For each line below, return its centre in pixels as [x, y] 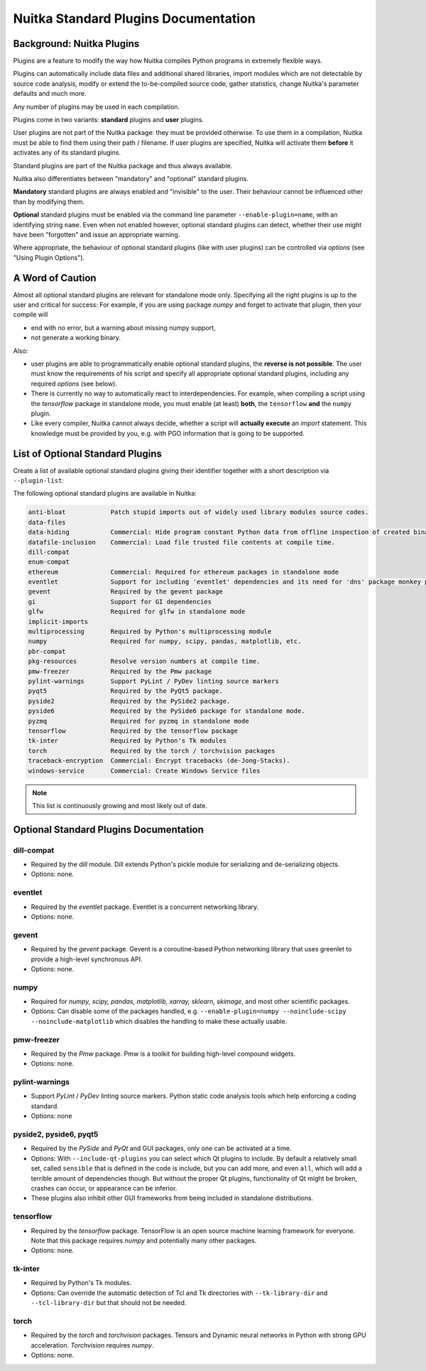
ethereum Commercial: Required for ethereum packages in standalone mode [184, 572]
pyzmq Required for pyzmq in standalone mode [138, 721]
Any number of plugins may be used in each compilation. [97, 106]
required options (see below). [74, 383]
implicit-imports [58, 622]
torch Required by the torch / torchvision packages [152, 750]
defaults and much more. [50, 94]
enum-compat [49, 562]
